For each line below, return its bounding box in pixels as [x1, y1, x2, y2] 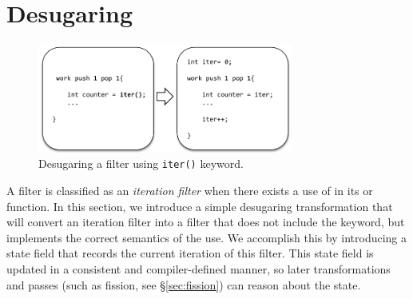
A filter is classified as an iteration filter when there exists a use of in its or [6, 182, 373, 199]
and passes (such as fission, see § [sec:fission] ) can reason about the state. [6, 276, 361, 293]
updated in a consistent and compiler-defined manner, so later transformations [6, 261, 391, 277]
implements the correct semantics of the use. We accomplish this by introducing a [6, 229, 407, 245]
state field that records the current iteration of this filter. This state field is [6, 245, 374, 261]
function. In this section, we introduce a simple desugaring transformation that [6, 197, 393, 214]
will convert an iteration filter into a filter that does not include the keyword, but [6, 213, 405, 230]
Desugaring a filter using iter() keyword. [38, 155, 244, 172]
